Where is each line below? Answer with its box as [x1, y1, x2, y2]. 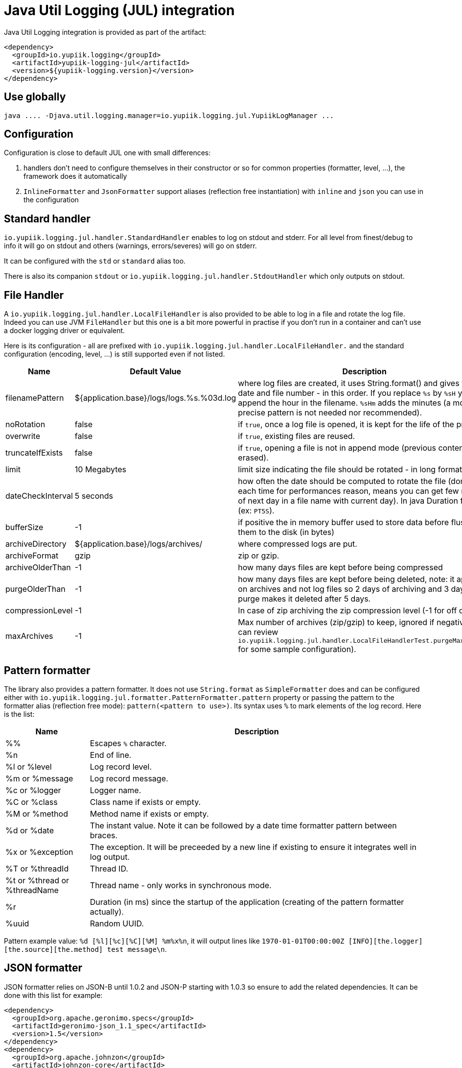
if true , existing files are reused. [238, 431, 355, 441]
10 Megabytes [74, 464, 127, 475]
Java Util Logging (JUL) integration [4, 2, 235, 19]
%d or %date [5, 825, 54, 835]
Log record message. [90, 773, 168, 783]
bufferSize [5, 522, 44, 533]
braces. [90, 830, 118, 840]
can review [238, 627, 278, 637]
